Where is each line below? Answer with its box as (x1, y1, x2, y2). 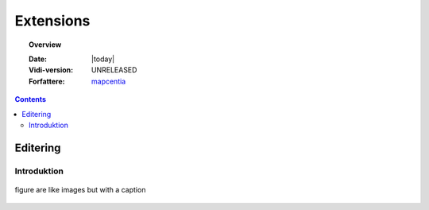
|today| (91, 54, 115, 64)
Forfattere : (29, 76, 65, 86)
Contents (14, 95, 47, 104)
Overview (29, 40, 62, 49)
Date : (29, 54, 48, 64)
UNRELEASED (91, 65, 137, 75)
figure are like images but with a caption (14, 185, 146, 194)
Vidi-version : (29, 65, 74, 75)
